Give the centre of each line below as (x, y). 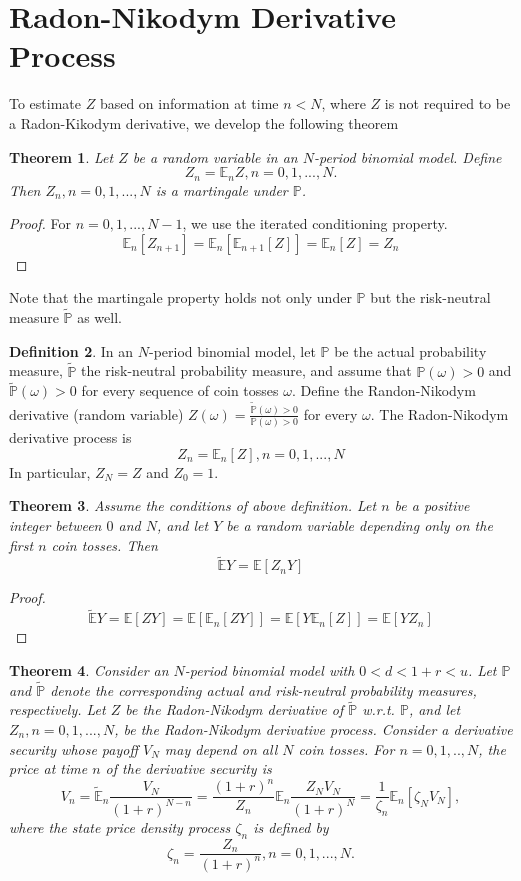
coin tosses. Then (104, 544)
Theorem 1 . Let (61, 156)
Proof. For (40, 223)
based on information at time (189, 103)
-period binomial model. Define (407, 156)
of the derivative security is (188, 768)
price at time (48, 768)
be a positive (432, 505)
